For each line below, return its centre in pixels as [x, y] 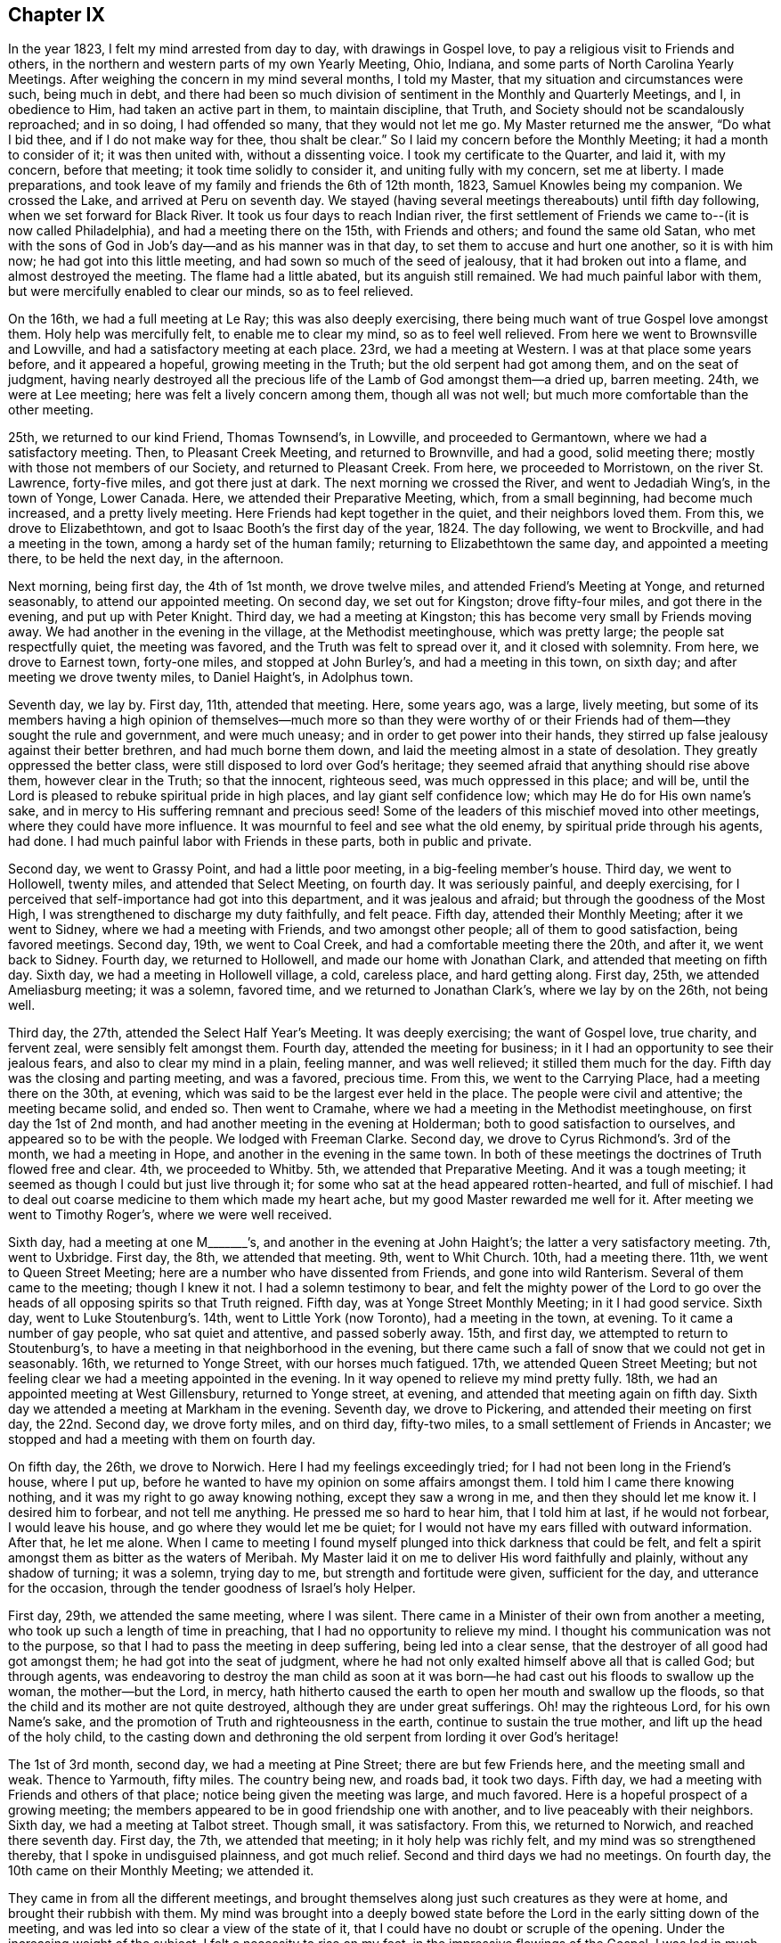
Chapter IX [57, 15]
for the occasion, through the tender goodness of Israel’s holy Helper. [212, 1588]
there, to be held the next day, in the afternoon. [146, 559]
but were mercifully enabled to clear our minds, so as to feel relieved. [211, 291]
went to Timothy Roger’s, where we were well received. [170, 1215]
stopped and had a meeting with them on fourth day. [162, 1439]
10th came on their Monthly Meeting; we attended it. [161, 1871]
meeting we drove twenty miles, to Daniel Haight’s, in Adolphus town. [211, 677]
